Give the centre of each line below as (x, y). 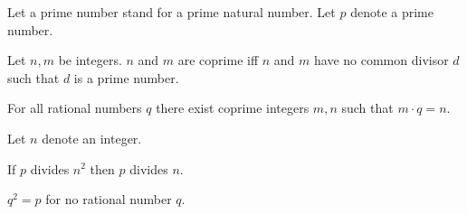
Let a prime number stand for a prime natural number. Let (172, 12)
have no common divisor (381, 60)
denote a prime (392, 12)
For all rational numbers (75, 108)
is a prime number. (126, 77)
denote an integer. (92, 138)
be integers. (90, 60)
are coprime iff (218, 60)
